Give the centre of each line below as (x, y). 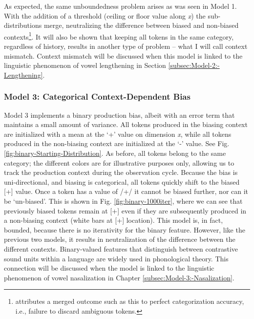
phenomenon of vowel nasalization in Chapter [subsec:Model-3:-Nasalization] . (119, 277)
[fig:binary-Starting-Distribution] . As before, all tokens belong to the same (115, 153)
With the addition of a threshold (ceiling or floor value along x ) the (105, 15)
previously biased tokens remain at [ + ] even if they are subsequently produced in (125, 210)
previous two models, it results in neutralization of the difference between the (120, 239)
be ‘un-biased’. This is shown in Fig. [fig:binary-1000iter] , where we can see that (123, 201)
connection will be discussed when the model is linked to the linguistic (109, 268)
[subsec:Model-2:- (194, 65)
